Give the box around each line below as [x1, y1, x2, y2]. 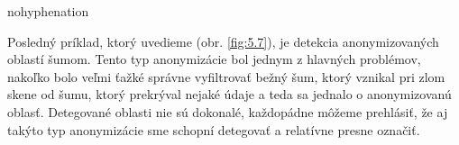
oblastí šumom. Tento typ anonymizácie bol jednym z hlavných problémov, [7, 50, 421, 68]
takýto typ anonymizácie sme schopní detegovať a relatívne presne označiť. [7, 120, 420, 139]
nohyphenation [7, 2, 89, 20]
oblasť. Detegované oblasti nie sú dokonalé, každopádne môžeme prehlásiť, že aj [7, 102, 448, 121]
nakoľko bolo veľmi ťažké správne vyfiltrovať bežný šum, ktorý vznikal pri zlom [7, 67, 445, 86]
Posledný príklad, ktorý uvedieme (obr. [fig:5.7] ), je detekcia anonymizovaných [7, 32, 439, 50]
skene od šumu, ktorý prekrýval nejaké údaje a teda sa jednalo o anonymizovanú [7, 85, 452, 104]
